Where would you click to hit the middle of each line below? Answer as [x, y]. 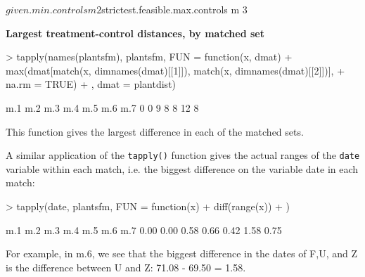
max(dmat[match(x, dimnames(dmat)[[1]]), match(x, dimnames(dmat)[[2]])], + [175, 70]
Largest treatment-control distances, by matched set [135, 33]
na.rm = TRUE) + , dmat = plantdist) [91, 84]
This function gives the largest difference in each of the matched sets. [155, 131]
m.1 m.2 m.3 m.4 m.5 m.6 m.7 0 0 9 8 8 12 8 [102, 107]
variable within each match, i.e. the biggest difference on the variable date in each [182, 168]
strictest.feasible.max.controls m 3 [174, 9]
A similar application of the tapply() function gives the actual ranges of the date [183, 155]
